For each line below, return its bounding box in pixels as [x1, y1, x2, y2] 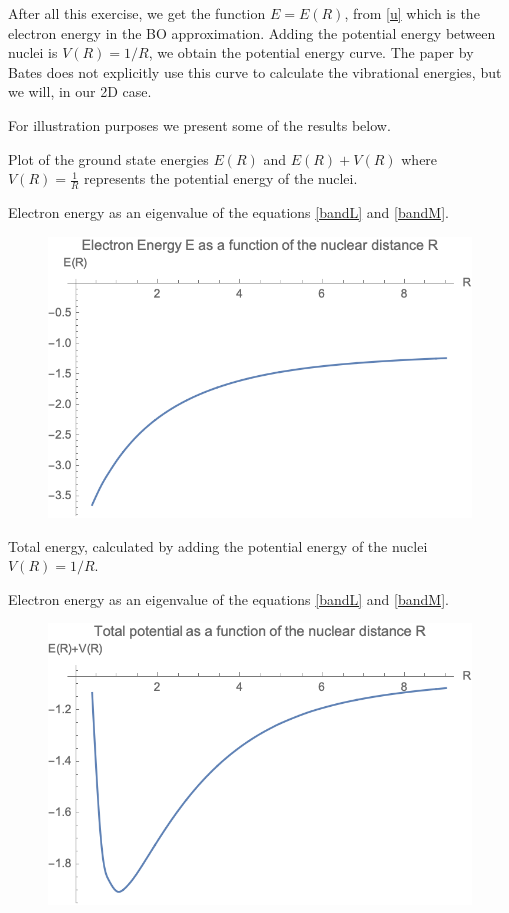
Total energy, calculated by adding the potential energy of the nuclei [8, 535, 428, 556]
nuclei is [8, 42, 58, 63]
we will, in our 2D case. [8, 81, 152, 102]
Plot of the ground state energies [8, 148, 209, 169]
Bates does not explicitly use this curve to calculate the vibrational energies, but [8, 61, 502, 82]
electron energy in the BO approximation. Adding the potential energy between [8, 22, 496, 43]
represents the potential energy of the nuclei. [84, 168, 358, 189]
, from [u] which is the [344, 3, 480, 23]
